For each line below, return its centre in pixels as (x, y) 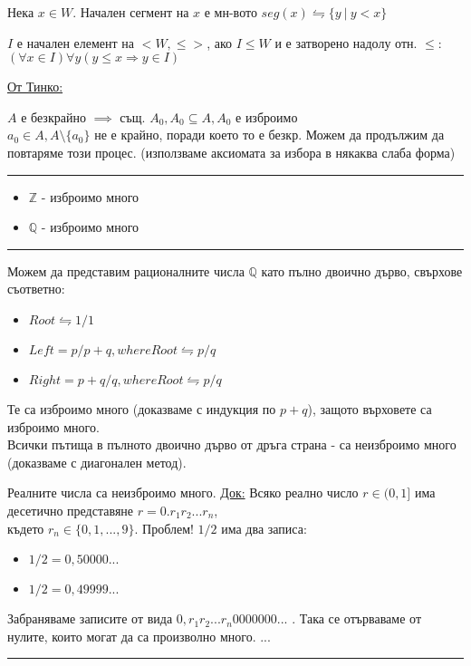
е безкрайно (53, 116)
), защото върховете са (370, 408)
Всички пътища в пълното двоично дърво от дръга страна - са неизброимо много (232, 444)
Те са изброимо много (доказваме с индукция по (142, 408)
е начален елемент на (76, 42)
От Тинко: (35, 87)
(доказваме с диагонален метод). (97, 462)
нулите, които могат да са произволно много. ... (139, 636)
